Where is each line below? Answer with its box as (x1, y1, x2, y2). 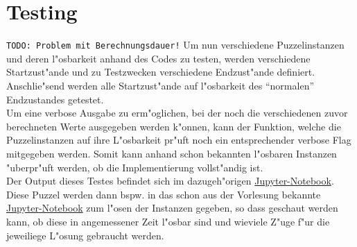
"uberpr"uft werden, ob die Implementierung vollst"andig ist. (6, 160, 263, 174)
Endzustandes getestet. (6, 92, 104, 106)
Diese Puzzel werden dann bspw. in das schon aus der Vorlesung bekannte (6, 187, 321, 201)
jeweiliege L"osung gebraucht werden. (6, 228, 164, 242)
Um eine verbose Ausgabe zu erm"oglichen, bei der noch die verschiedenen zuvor (6, 105, 348, 120)
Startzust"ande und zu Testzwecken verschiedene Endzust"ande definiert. (6, 65, 315, 79)
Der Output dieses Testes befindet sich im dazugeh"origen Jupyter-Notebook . (6, 173, 334, 188)
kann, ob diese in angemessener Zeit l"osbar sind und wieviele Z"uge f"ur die (6, 214, 330, 228)
